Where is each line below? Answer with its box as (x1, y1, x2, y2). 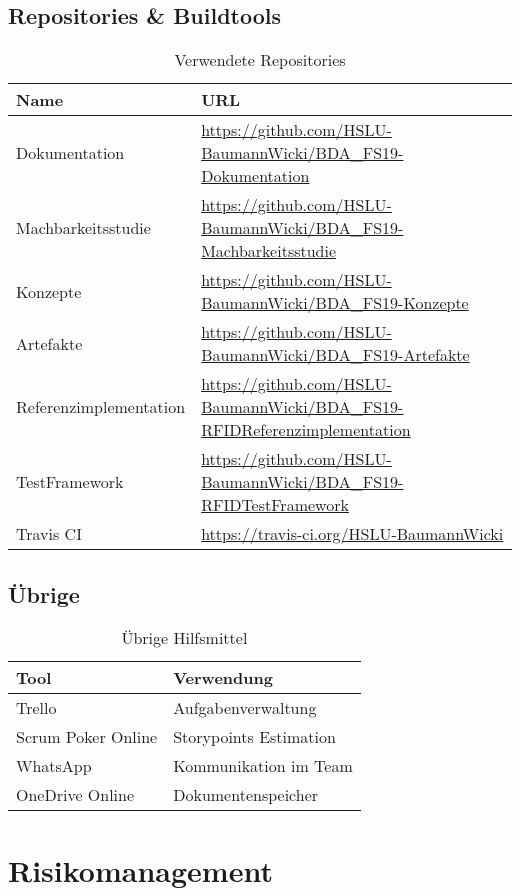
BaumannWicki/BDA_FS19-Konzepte (201, 291, 469, 315)
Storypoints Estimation (173, 725, 336, 749)
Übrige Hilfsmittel (121, 626, 248, 650)
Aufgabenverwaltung (173, 696, 317, 720)
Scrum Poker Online (16, 725, 158, 749)
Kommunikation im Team (173, 754, 353, 778)
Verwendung (173, 666, 273, 690)
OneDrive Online (16, 783, 135, 807)
